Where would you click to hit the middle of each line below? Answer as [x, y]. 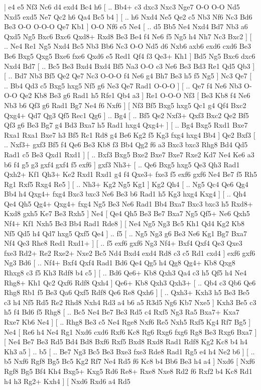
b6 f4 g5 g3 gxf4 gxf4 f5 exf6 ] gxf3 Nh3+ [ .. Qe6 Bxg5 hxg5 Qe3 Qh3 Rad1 [122, 164]
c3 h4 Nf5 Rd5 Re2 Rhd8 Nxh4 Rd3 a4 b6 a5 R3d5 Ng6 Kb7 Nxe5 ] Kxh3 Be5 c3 [130, 302]
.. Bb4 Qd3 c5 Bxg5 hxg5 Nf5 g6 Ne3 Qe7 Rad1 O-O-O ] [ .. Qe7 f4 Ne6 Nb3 [123, 85]
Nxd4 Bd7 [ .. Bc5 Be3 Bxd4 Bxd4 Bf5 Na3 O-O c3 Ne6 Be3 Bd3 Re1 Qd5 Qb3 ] [129, 66]
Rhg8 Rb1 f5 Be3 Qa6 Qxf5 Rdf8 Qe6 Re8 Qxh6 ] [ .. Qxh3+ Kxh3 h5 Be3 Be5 [127, 292]
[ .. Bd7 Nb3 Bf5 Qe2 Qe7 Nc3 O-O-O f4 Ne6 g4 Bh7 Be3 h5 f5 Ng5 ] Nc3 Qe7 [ [128, 76]
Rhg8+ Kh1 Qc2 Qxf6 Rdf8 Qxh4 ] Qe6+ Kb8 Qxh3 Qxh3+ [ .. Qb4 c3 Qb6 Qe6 [130, 282]
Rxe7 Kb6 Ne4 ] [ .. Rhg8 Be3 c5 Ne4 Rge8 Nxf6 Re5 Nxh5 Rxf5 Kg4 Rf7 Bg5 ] [127, 322]
